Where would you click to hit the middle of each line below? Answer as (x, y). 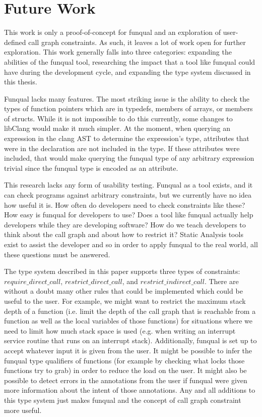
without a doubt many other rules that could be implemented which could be (123, 291)
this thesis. (21, 82)
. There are (221, 281)
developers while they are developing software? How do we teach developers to (125, 224)
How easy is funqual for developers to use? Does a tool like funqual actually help (129, 215)
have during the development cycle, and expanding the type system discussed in (127, 72)
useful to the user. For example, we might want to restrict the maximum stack (125, 300)
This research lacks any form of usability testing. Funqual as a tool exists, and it (128, 185)
